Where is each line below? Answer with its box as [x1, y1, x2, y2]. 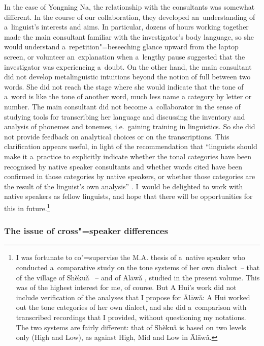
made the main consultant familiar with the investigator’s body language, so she [4, 31, 254, 42]
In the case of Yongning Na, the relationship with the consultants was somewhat [4, 2, 255, 12]
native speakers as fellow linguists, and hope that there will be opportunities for [4, 191, 253, 201]
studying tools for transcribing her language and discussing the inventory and [4, 111, 245, 122]
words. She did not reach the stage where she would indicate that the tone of [4, 81, 244, 92]
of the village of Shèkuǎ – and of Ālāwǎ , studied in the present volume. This [16, 272, 260, 282]
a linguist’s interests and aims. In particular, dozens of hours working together [4, 21, 249, 32]
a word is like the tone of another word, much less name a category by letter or [4, 91, 252, 102]
